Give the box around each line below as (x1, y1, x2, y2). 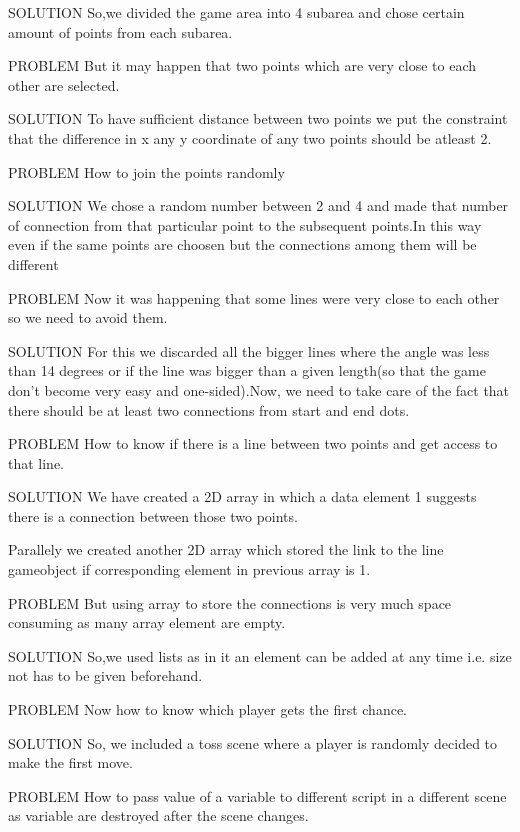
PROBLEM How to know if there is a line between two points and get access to (8, 433, 498, 454)
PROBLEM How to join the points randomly (8, 161, 285, 182)
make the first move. (8, 752, 133, 773)
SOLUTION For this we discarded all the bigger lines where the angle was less (8, 340, 490, 361)
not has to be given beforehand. (8, 665, 203, 686)
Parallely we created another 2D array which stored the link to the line (8, 539, 444, 560)
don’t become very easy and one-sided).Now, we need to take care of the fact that (8, 379, 510, 400)
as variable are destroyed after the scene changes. (8, 805, 309, 826)
